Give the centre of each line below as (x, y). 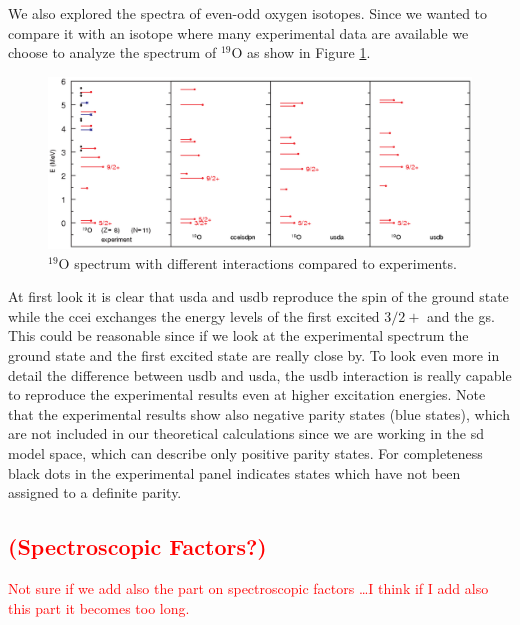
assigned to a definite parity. (95, 492)
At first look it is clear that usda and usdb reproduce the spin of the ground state (258, 296)
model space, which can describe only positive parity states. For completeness (245, 452)
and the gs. (461, 315)
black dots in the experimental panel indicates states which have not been (234, 472)
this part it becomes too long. (99, 607)
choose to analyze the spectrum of (112, 52)
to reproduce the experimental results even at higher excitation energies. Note (247, 394)
